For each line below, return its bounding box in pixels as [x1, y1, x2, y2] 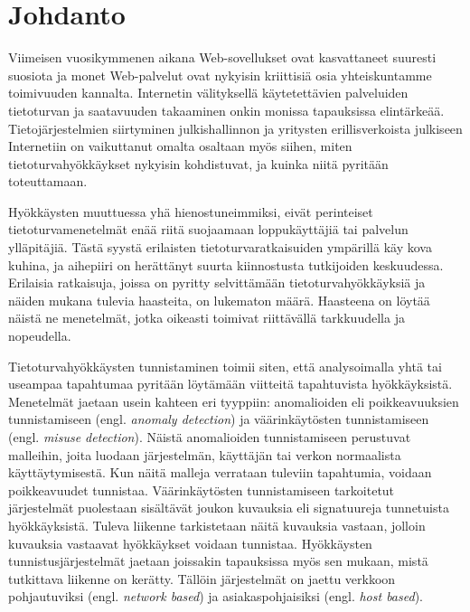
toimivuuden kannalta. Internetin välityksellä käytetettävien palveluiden [8, 83, 409, 102]
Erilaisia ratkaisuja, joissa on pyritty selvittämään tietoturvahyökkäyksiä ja [8, 273, 426, 292]
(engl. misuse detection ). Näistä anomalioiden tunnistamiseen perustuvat [8, 428, 411, 446]
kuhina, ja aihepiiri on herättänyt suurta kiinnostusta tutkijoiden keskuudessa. [8, 255, 444, 274]
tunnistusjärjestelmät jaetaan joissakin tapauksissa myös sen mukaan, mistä [8, 551, 428, 570]
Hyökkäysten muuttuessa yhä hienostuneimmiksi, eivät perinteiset [8, 202, 373, 221]
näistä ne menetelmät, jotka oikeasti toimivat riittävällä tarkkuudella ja [8, 308, 405, 327]
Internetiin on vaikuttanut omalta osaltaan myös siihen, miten [8, 137, 352, 155]
